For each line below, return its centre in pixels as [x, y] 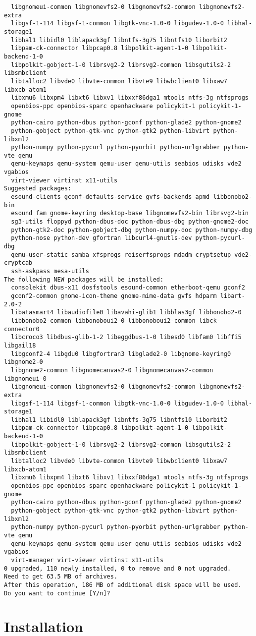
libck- [209, 320]
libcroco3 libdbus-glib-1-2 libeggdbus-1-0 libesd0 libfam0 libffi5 [126, 337]
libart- [232, 296]
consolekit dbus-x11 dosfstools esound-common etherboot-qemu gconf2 [128, 288]
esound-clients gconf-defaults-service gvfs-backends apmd [110, 197]
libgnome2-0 [24, 362]
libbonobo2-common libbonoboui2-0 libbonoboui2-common [103, 320]
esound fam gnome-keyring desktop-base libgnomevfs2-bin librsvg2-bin [130, 213]
